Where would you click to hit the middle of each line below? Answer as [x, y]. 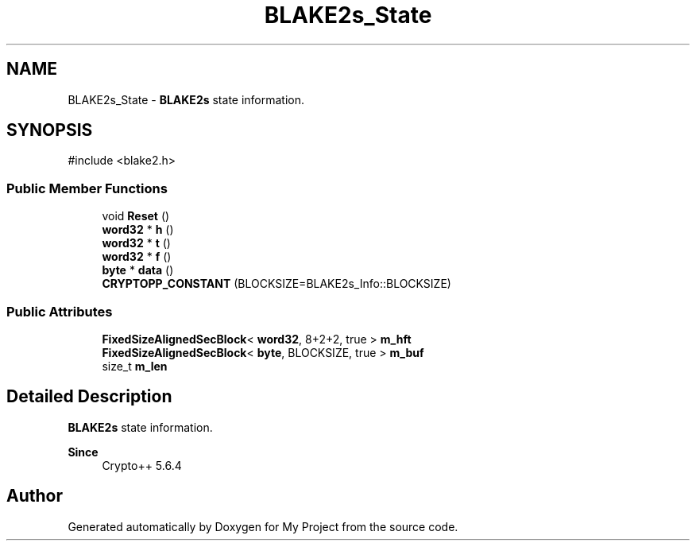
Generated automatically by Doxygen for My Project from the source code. [263, 526]
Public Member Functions [87, 188]
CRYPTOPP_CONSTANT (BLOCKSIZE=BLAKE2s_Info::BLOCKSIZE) [276, 284]
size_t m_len [135, 366]
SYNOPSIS [50, 130]
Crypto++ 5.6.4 [142, 465]
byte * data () [138, 270]
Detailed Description [89, 397]
